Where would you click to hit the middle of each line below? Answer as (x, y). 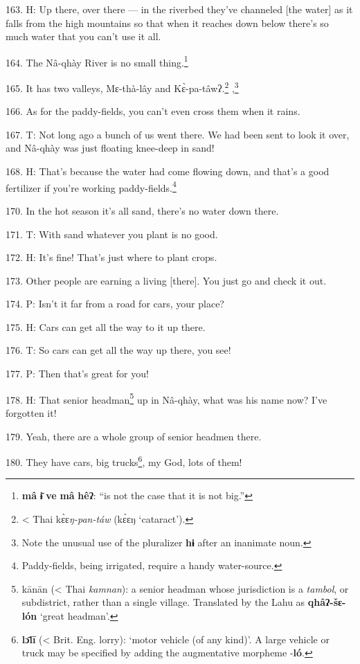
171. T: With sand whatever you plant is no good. (112, 234)
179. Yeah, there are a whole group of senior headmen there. (134, 436)
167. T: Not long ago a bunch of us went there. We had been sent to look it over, (178, 134)
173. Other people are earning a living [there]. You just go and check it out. (166, 280)
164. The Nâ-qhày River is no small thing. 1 (97, 61)
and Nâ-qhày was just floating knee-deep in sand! (110, 148)
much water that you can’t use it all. (83, 36)
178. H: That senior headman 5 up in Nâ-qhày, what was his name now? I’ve (166, 398)
